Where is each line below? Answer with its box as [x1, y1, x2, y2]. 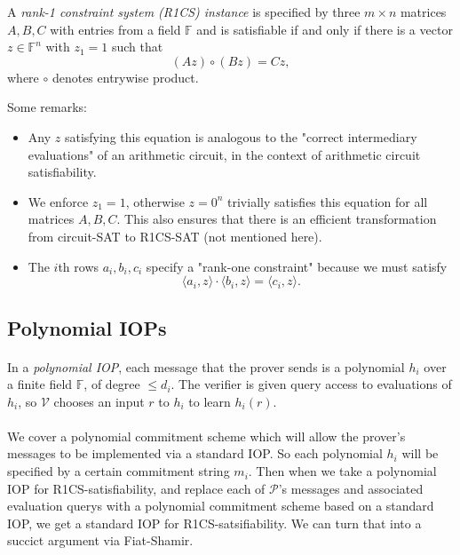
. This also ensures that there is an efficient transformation [116, 210, 437, 228]
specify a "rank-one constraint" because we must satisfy [146, 257, 448, 275]
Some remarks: [7, 98, 87, 116]
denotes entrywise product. [52, 67, 199, 86]
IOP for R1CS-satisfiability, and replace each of [7, 479, 266, 497]
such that [111, 37, 163, 56]
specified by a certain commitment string [7, 462, 230, 480]
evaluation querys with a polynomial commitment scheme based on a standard [7, 496, 434, 515]
